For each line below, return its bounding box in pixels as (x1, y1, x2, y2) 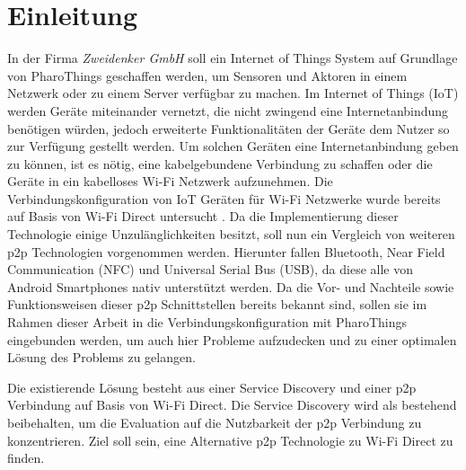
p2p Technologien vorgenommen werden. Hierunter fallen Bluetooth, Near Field (7, 242, 445, 261)
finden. (7, 448, 45, 467)
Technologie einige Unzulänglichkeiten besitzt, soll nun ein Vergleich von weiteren (7, 225, 455, 244)
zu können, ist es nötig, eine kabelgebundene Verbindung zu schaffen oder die (7, 154, 433, 173)
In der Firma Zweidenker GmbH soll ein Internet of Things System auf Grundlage (7, 49, 458, 67)
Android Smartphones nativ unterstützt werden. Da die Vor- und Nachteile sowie (7, 277, 454, 296)
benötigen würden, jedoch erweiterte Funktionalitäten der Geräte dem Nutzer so (7, 119, 450, 137)
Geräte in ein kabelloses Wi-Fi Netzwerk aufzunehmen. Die (7, 172, 333, 191)
